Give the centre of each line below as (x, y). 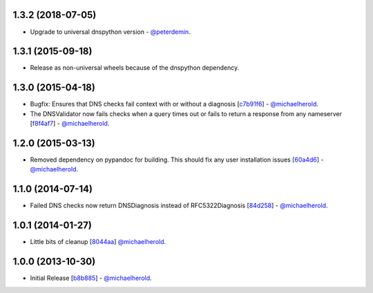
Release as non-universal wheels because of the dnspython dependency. (135, 68)
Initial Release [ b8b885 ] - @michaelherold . (91, 278)
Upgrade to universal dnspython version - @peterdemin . (111, 32)
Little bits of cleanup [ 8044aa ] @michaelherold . (98, 242)
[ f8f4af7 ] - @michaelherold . (70, 124)
